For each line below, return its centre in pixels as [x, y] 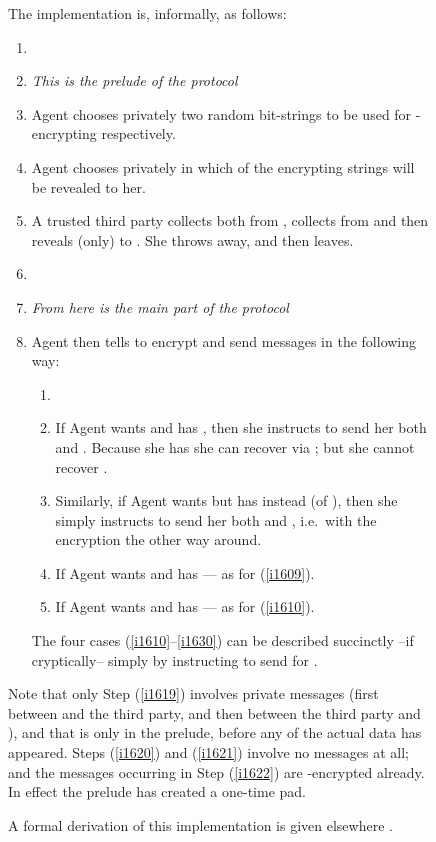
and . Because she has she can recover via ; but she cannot [235, 446]
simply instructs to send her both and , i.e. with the [216, 519]
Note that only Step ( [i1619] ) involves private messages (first [193, 693]
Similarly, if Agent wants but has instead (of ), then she [226, 500]
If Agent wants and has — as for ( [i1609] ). [185, 572]
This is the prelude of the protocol [134, 80]
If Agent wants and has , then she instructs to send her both [241, 427]
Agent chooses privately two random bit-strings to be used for [221, 113]
